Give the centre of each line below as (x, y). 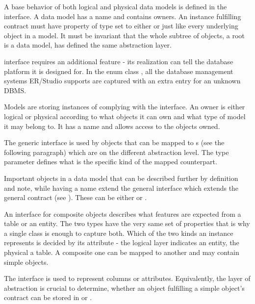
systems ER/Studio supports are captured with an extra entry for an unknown (122, 81)
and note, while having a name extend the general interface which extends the (121, 188)
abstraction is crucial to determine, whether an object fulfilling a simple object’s (124, 288)
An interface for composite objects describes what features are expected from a (123, 214)
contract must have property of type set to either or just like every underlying (121, 26)
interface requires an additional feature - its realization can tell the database (119, 61)
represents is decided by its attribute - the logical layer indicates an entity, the (122, 242)
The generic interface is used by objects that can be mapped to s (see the (114, 142)
